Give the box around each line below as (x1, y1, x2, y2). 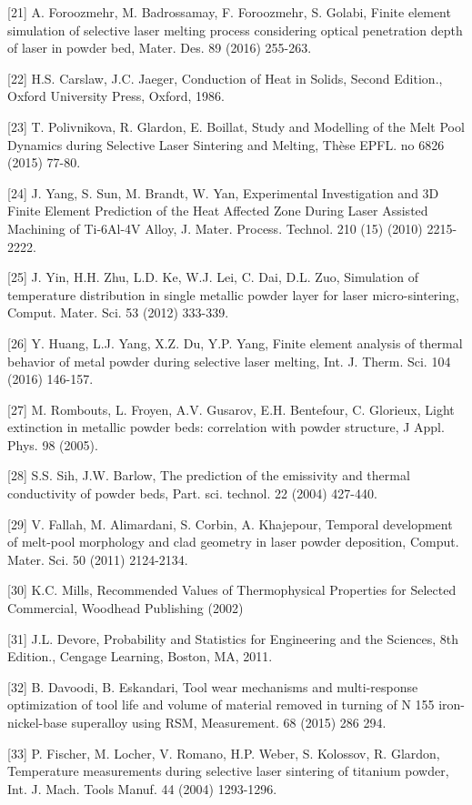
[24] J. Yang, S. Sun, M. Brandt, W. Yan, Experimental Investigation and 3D (7, 183, 439, 202)
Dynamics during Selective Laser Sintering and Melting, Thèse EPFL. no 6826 (7, 135, 445, 154)
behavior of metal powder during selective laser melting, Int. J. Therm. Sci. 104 (7, 351, 451, 370)
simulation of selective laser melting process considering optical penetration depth (7, 20, 463, 39)
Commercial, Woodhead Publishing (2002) (7, 599, 244, 618)
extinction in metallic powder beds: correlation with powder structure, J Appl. (7, 418, 445, 437)
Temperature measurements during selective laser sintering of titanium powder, (7, 761, 449, 780)
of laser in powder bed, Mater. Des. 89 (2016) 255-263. (7, 38, 312, 57)
